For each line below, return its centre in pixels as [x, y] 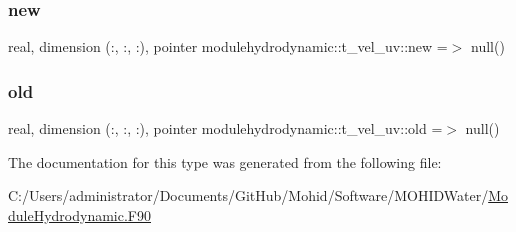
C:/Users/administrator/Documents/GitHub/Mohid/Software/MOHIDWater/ [248, 195]
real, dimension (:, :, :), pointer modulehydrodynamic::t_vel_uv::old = [225, 128]
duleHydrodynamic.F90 [79, 214]
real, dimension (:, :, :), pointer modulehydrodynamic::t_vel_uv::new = [228, 46]
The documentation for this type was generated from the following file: [225, 161]
